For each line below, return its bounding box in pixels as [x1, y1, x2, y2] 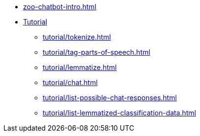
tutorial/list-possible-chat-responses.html [43, 93, 177, 102]
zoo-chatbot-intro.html [23, 2, 97, 11]
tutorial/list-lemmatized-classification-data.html [43, 109, 196, 117]
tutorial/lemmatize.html [43, 63, 117, 71]
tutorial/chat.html [43, 78, 98, 87]
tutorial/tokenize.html [43, 33, 111, 41]
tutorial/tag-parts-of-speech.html [43, 48, 150, 56]
